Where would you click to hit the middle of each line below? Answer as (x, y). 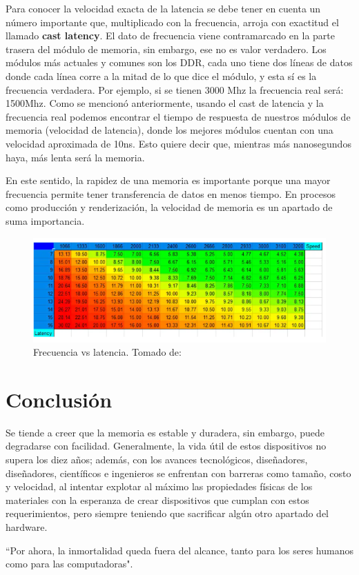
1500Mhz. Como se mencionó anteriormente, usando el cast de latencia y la (165, 103)
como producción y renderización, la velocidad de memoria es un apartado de (169, 207)
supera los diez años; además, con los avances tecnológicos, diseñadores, (157, 460)
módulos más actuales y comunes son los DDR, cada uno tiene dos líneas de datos (179, 62)
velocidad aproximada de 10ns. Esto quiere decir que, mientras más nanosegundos (178, 143)
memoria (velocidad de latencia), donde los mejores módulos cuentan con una (169, 130)
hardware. (27, 527)
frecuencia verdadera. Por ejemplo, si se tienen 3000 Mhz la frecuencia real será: (175, 89)
